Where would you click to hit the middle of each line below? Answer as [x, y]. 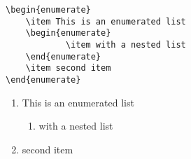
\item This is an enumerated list [106, 21]
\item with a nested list [126, 44]
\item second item [68, 68]
